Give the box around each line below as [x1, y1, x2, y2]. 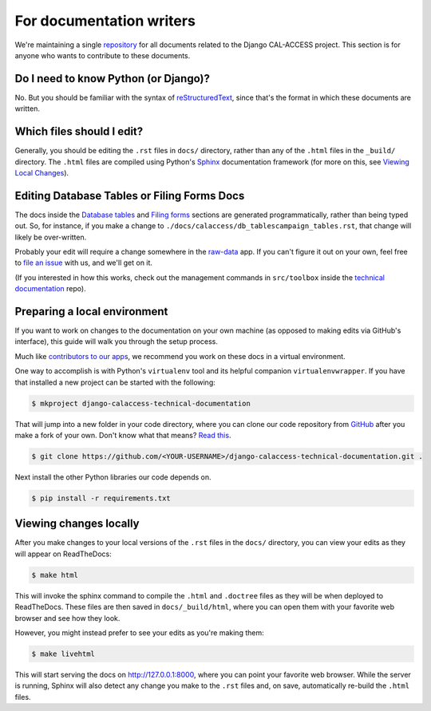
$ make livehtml [31, 649, 96, 658]
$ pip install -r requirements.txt [31, 493, 171, 503]
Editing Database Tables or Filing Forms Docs [14, 188, 245, 203]
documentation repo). [14, 284, 87, 294]
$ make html [31, 571, 79, 579]
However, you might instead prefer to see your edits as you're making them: [14, 627, 264, 638]
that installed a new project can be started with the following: [14, 377, 215, 387]
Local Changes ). [14, 168, 69, 177]
